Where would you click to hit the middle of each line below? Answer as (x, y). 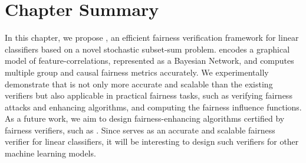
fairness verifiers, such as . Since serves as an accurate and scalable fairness (140, 130)
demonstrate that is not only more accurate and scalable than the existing (139, 84)
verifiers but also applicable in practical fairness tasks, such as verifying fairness (149, 95)
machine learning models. (50, 153)
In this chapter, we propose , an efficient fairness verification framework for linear (152, 38)
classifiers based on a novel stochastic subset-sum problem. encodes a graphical (147, 49)
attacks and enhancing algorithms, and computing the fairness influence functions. (153, 107)
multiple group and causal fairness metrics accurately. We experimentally (137, 72)
